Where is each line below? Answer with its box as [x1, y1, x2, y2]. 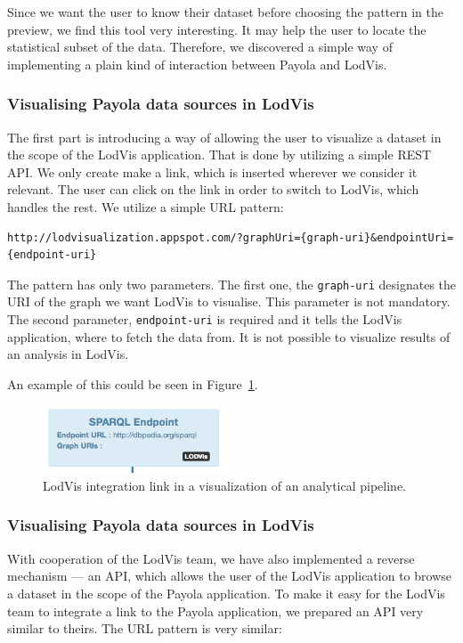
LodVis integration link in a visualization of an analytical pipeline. [43, 476, 407, 494]
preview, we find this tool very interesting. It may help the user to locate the [7, 20, 426, 38]
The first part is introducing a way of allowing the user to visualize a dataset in [7, 127, 442, 146]
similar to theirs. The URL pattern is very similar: [7, 619, 282, 638]
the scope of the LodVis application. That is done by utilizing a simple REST [7, 145, 432, 164]
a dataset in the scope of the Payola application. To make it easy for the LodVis [7, 583, 445, 602]
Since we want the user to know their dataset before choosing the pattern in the [7, 3, 443, 20]
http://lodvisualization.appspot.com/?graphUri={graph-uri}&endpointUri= [7, 231, 454, 244]
